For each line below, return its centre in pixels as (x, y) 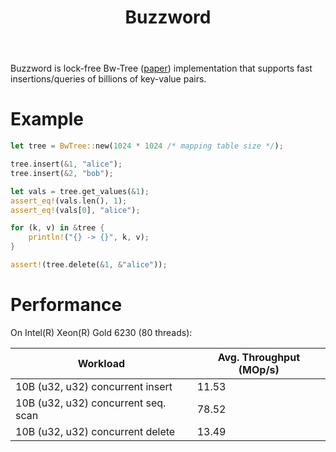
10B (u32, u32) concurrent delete (95, 431)
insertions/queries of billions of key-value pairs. (108, 79)
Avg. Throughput (259, 357)
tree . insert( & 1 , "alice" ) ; (66, 164)
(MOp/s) (259, 369)
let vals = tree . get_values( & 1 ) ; (80, 191)
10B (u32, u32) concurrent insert (94, 386)
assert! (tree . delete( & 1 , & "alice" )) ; (89, 265)
